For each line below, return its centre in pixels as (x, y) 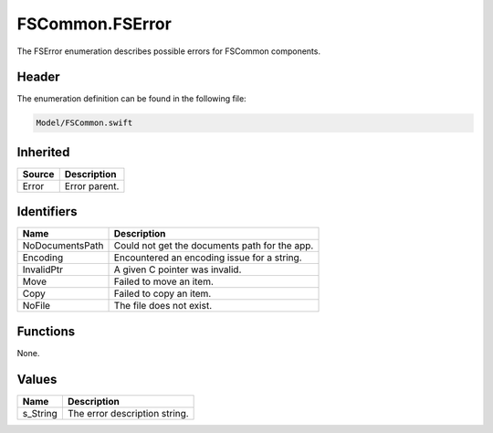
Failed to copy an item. (163, 294)
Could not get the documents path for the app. (214, 246)
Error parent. (92, 185)
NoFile (36, 306)
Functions (46, 331)
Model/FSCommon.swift (84, 123)
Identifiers (47, 211)
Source (38, 174)
